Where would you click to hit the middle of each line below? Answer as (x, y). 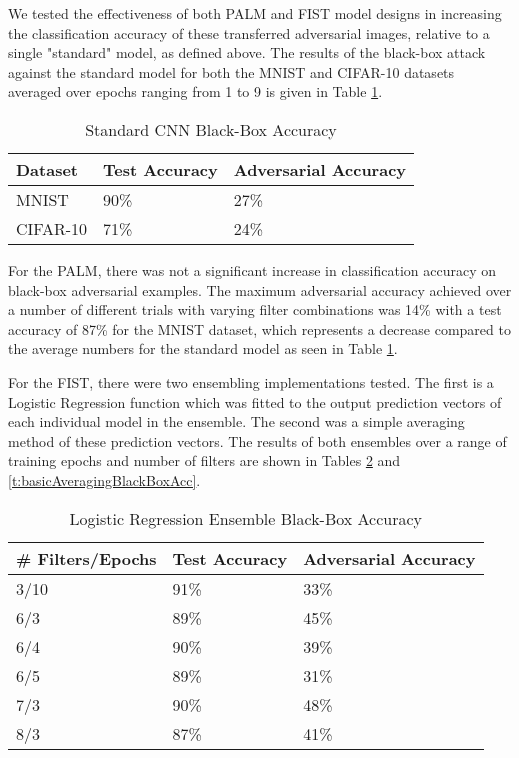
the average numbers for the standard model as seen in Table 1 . (203, 348)
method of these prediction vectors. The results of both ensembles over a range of (257, 440)
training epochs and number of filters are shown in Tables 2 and (204, 460)
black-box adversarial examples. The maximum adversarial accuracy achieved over (260, 289)
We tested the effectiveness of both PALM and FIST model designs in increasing (255, 13)
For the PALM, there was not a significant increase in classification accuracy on (252, 269)
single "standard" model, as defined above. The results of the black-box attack (247, 52)
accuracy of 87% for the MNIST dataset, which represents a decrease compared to (259, 328)
